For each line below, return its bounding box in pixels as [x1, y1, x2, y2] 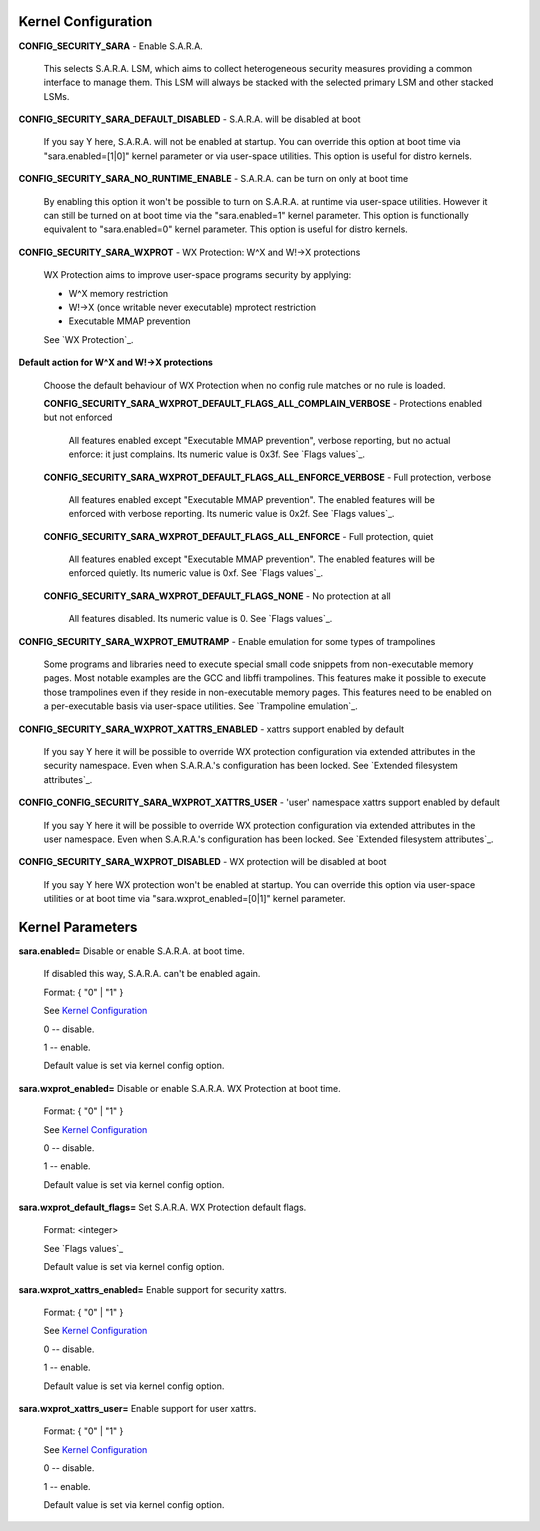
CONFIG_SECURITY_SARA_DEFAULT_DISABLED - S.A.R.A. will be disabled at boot [18, 113, 361, 125]
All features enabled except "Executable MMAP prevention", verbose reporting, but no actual [68, 434, 451, 446]
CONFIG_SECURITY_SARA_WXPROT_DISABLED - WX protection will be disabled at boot [18, 856, 387, 868]
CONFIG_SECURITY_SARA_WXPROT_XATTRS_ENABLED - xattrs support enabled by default [18, 723, 405, 735]
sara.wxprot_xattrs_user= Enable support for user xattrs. [18, 1402, 257, 1414]
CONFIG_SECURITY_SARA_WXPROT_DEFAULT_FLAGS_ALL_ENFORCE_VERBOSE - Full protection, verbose [43, 471, 492, 483]
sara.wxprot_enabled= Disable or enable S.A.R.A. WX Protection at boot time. [18, 1082, 341, 1094]
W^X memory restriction [68, 287, 169, 299]
